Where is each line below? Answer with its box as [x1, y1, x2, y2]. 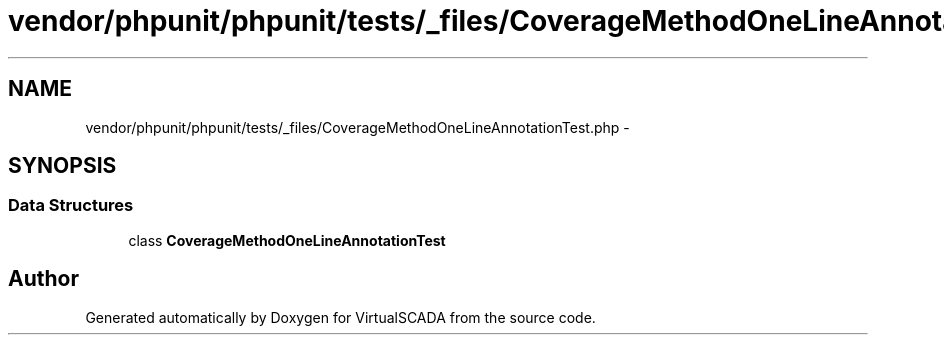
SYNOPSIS [8, 153, 117, 179]
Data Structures [8, 195, 134, 216]
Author [8, 266, 79, 292]
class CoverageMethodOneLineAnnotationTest [128, 231, 446, 249]
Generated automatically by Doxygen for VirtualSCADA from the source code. [85, 308, 596, 326]
